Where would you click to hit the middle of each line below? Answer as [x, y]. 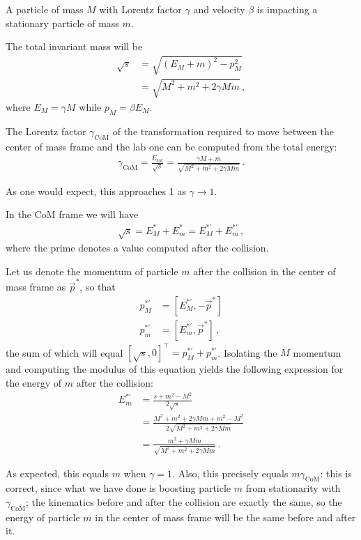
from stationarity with [293, 488]
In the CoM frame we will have [72, 214]
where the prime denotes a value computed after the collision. [137, 248]
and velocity [219, 9]
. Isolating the [247, 352]
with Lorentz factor [140, 9]
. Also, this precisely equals [230, 473]
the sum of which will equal [64, 352]
